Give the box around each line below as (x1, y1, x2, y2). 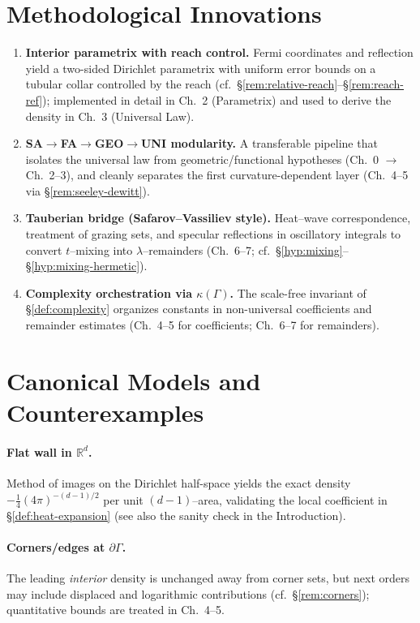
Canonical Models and (6, 363, 261, 397)
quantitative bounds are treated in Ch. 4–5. (6, 601, 225, 618)
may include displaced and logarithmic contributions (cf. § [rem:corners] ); (6, 585, 370, 602)
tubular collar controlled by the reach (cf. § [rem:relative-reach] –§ (25, 75, 349, 92)
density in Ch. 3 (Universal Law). (25, 107, 195, 124)
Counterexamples (6, 396, 204, 428)
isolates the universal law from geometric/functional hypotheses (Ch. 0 (25, 150, 379, 167)
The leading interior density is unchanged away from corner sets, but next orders (6, 569, 410, 586)
